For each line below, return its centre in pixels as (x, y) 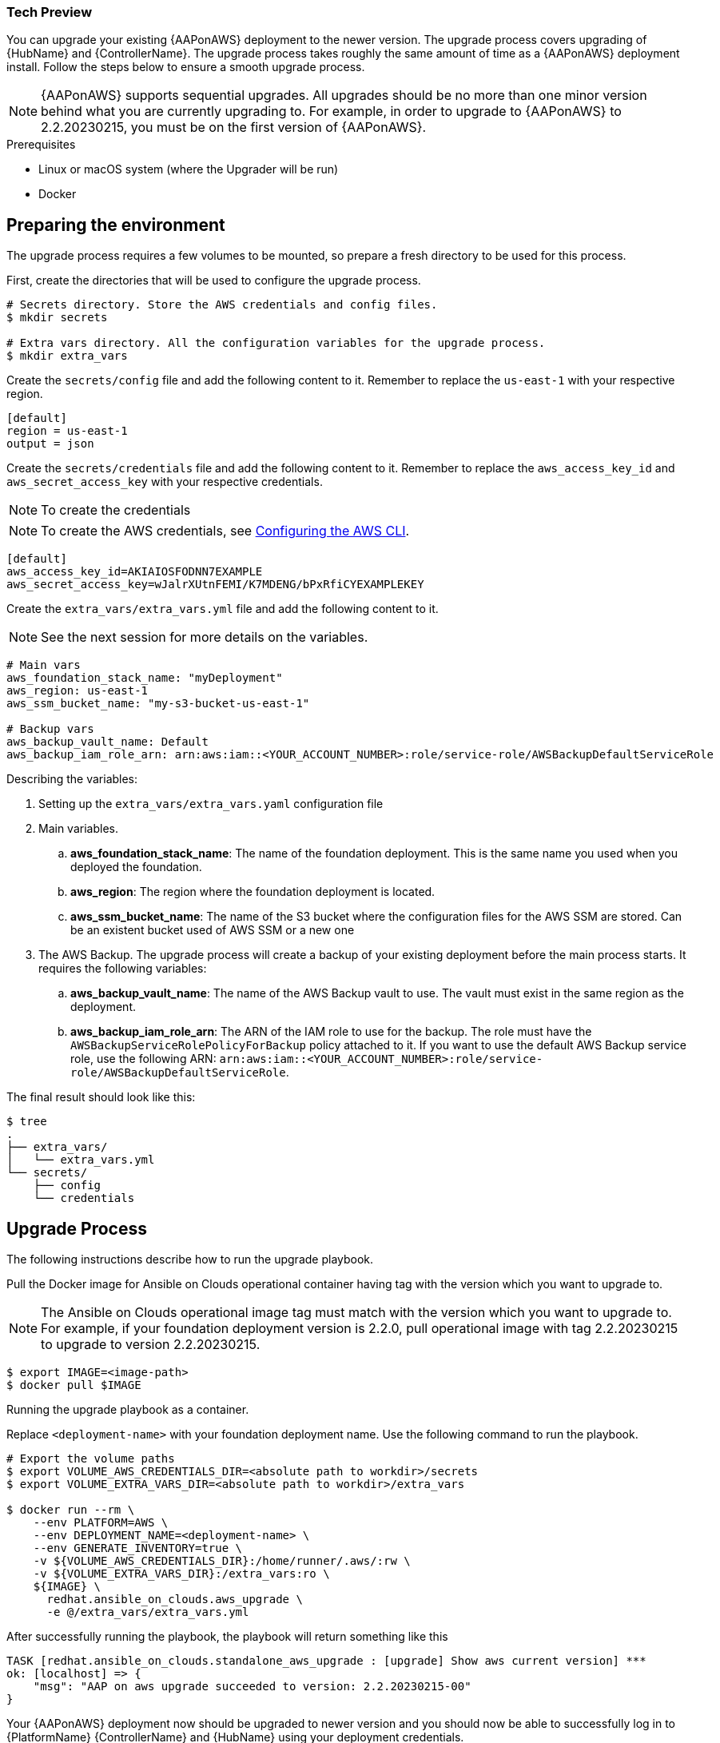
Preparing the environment (116, 225)
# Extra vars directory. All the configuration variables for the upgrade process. (276, 343)
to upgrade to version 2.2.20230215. (151, 1345)
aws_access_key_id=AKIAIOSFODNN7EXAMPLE (135, 572)
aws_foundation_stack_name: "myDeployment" (145, 678)
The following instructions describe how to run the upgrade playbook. (190, 1259)
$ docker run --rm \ (71, 1510)
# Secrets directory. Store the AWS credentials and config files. (222, 305)
